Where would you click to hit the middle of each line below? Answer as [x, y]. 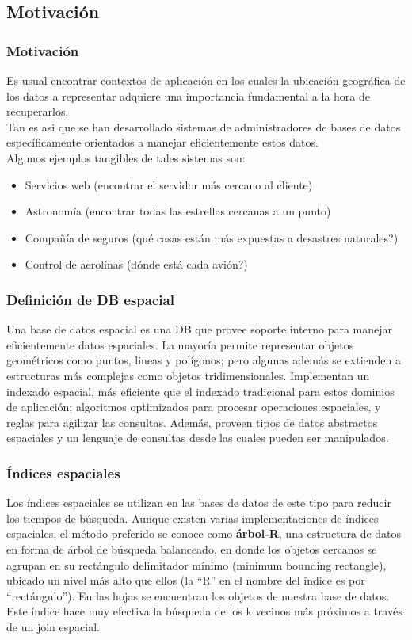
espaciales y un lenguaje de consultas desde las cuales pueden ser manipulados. [198, 438]
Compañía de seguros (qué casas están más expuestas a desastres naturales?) [212, 237]
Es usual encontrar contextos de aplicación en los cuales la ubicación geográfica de [206, 80]
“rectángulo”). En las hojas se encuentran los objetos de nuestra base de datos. [198, 595]
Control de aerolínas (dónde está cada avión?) [136, 264]
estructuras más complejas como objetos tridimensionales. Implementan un [188, 375]
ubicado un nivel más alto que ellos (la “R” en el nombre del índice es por [186, 580]
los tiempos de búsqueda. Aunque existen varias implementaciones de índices [193, 518]
